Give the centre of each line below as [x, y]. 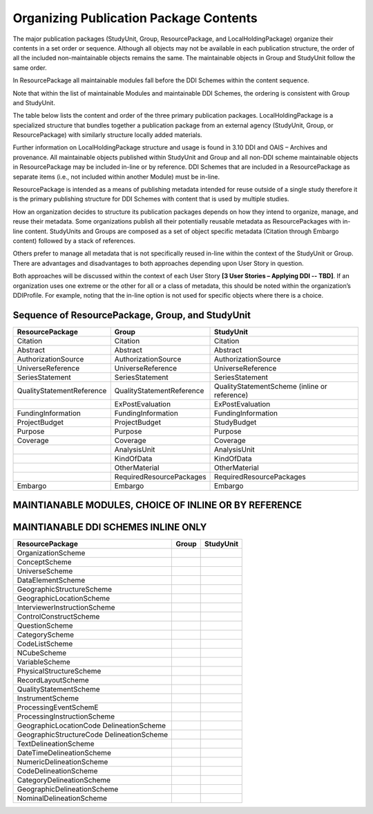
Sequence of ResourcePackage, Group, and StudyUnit [132, 315]
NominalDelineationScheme [62, 798]
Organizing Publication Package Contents [135, 18]
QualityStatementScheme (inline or [271, 386]
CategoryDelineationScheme [64, 780]
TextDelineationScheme [56, 744]
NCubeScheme [42, 653]
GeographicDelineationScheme [68, 789]
